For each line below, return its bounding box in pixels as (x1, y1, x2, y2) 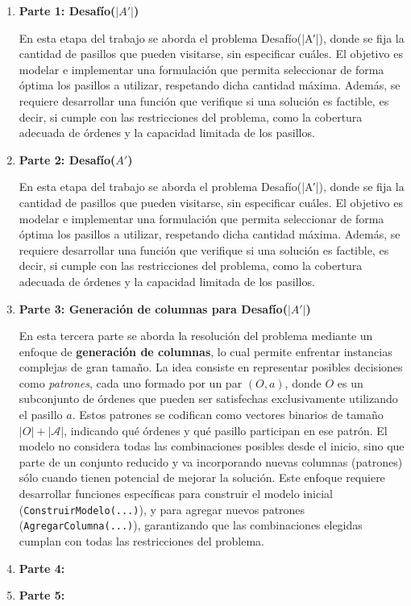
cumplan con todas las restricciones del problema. (19, 532, 264, 549)
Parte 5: (19, 587, 65, 604)
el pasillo (19, 406, 63, 423)
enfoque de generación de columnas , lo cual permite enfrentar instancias (19, 342, 392, 359)
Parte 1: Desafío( (19, 2, 116, 19)
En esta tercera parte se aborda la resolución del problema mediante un (19, 327, 373, 344)
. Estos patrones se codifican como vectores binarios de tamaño (72, 406, 384, 423)
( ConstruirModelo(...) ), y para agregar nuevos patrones (19, 500, 305, 517)
